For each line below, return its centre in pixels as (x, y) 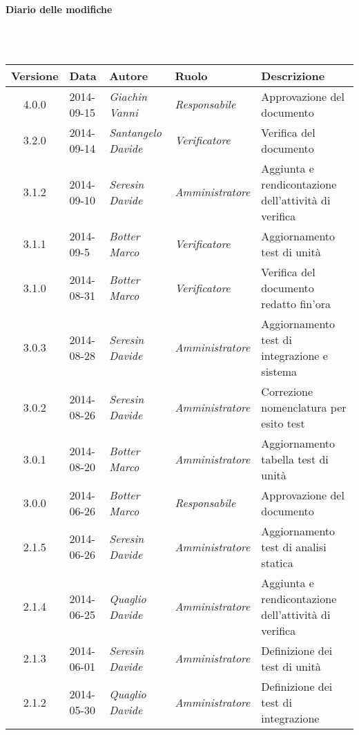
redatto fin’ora (296, 303)
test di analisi (294, 546)
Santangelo (135, 132)
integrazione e (294, 355)
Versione (35, 75)
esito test (283, 423)
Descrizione (293, 75)
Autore (129, 75)
